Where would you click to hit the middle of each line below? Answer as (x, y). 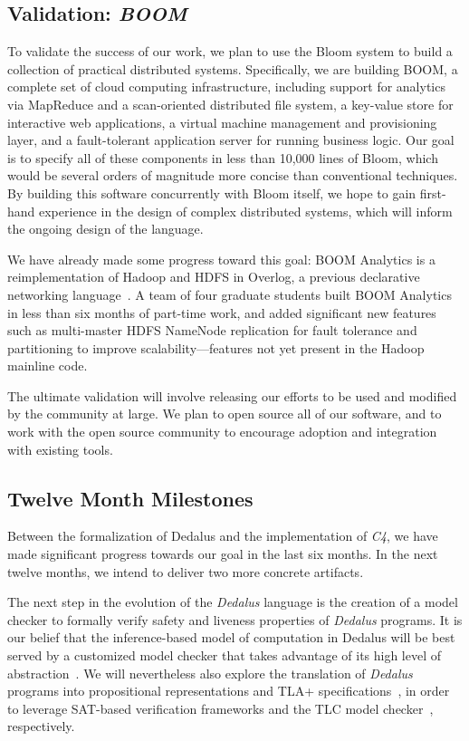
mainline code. (48, 366)
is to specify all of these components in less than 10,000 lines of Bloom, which (223, 157)
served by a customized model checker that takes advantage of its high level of (225, 655)
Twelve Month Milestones (130, 498)
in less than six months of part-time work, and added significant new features (222, 312)
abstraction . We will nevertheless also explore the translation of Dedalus (210, 673)
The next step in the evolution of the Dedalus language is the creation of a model (233, 602)
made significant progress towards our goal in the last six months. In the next (223, 554)
